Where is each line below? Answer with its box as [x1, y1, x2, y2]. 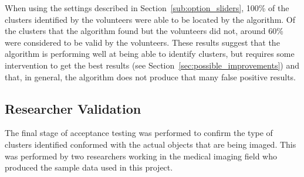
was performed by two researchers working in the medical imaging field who [5, 149, 277, 162]
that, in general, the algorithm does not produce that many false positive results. [5, 70, 296, 83]
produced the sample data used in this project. [5, 161, 173, 173]
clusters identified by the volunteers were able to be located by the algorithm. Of [5, 13, 296, 25]
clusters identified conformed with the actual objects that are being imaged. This [5, 138, 296, 150]
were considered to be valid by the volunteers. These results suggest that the [5, 36, 280, 48]
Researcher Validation [5, 99, 141, 117]
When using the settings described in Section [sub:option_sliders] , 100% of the [5, 2, 289, 13]
